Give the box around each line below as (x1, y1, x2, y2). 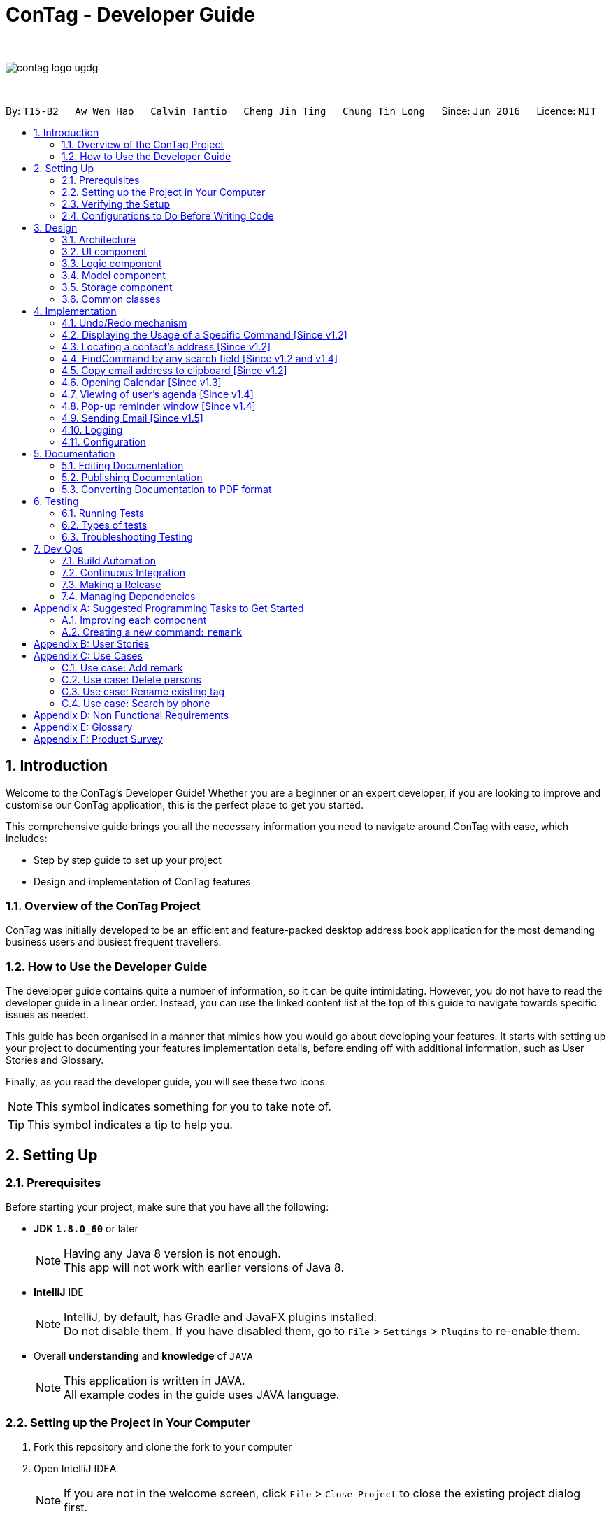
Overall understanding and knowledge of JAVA (34, 1350, 253, 1362)
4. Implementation (34, 304, 117, 317)
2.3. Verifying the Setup (62, 197, 171, 210)
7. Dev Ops (34, 542, 83, 555)
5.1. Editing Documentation (62, 459, 184, 471)
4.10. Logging (62, 423, 123, 436)
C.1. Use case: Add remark (62, 661, 183, 674)
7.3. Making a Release (62, 578, 161, 590)
